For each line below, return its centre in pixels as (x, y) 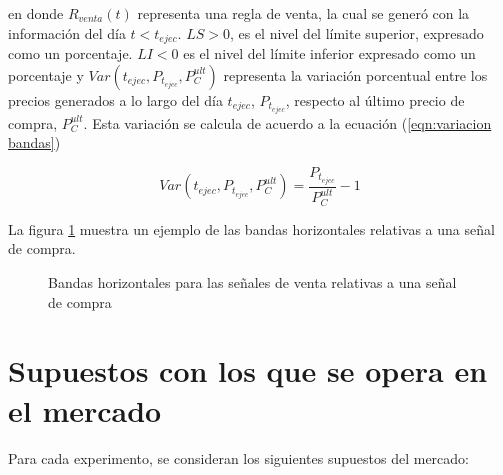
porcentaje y (46, 74)
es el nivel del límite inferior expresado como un (329, 53)
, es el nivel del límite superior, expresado (356, 32)
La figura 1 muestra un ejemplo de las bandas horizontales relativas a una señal (251, 228)
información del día (67, 32)
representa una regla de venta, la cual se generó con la (303, 13)
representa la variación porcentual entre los (355, 74)
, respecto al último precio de (375, 99)
